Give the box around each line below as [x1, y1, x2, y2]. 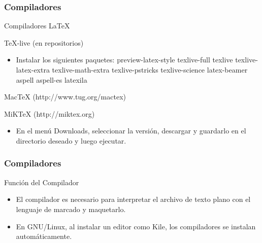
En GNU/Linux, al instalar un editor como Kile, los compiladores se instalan [16, 221, 256, 231]
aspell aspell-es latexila [16, 74, 87, 85]
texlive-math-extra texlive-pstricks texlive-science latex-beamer [52, 64, 248, 75]
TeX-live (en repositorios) [4, 37, 84, 48]
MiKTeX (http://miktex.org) [4, 108, 95, 119]
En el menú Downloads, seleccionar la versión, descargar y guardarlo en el [16, 125, 246, 136]
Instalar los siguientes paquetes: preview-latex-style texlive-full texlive [16, 54, 233, 65]
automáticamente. [16, 231, 72, 241]
